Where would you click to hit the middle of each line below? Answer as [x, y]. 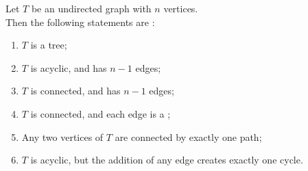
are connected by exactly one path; [188, 136]
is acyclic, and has [69, 67]
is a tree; [49, 45]
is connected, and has [75, 91]
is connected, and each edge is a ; [100, 113]
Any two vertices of [62, 136]
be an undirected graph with [91, 8]
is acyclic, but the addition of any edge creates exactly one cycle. [167, 160]
